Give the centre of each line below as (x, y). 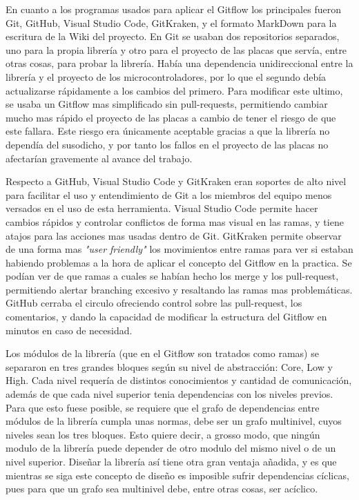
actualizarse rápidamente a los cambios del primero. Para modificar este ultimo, (174, 90)
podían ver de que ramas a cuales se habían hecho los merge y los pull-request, (172, 276)
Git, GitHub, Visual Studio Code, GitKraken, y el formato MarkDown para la (171, 22)
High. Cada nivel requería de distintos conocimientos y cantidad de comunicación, (179, 380)
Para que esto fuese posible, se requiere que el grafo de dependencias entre (163, 407)
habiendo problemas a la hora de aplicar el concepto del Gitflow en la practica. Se (179, 262)
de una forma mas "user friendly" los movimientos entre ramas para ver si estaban (179, 249)
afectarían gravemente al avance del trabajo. (99, 158)
